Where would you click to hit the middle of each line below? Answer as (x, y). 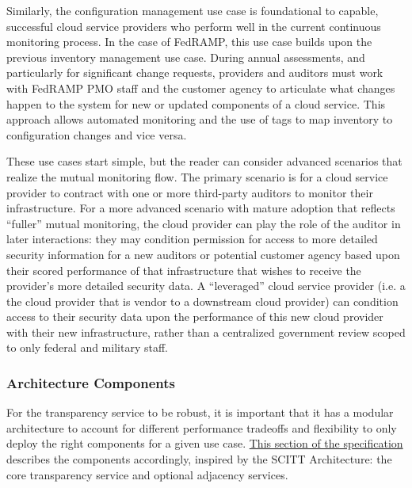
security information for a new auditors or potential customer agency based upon (203, 254)
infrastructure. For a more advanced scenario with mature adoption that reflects (201, 208)
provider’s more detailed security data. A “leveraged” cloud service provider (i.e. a (206, 286)
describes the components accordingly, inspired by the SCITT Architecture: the (199, 459)
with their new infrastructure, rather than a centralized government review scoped (206, 332)
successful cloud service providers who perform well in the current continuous (194, 26)
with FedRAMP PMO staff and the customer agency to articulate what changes (201, 88)
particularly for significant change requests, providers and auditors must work (195, 72)
